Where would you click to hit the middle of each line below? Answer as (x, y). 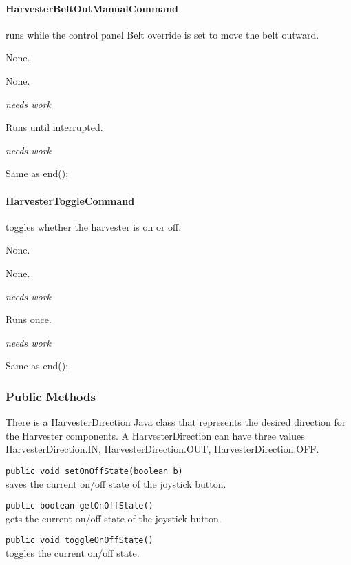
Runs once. (29, 319)
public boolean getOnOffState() (79, 506)
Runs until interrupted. (54, 127)
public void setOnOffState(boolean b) (94, 471)
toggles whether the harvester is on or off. (94, 226)
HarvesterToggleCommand (70, 200)
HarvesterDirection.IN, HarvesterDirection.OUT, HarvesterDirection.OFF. (162, 449)
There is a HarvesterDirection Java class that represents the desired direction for (176, 422)
